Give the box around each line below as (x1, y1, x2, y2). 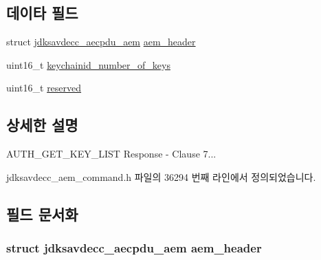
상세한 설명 (6, 114, 78, 136)
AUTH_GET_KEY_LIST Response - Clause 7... (6, 147, 217, 161)
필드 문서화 (6, 203, 78, 224)
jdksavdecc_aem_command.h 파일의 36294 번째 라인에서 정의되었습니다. (6, 169, 316, 184)
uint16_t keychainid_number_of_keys (6, 57, 170, 72)
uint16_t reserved (6, 80, 82, 95)
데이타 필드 (6, 2, 78, 23)
